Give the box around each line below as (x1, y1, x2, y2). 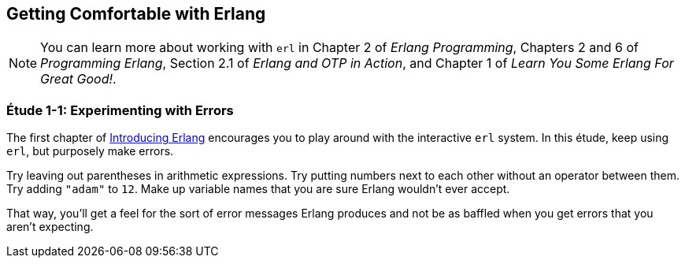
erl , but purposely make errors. (6, 144, 174, 158)
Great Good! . (40, 71, 117, 87)
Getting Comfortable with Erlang (6, 4, 266, 24)
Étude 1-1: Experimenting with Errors (6, 102, 234, 118)
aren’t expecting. (6, 220, 94, 234)
